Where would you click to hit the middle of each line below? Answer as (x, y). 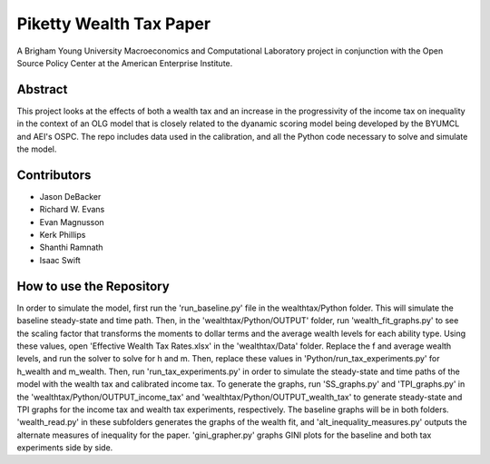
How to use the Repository (93, 286)
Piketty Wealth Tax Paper (114, 24)
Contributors (54, 175)
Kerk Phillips (63, 235)
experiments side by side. (65, 448)
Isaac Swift (60, 260)
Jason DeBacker (70, 196)
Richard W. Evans (72, 210)
